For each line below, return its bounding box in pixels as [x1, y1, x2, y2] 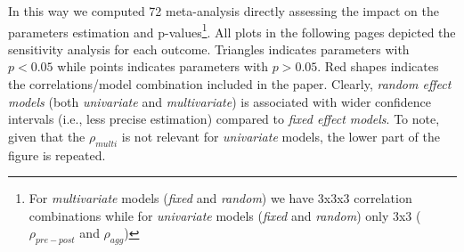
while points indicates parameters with [57, 57, 269, 76]
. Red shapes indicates [317, 57, 439, 76]
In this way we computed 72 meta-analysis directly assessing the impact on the [8, 2, 439, 20]
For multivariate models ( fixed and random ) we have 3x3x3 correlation [28, 189, 412, 207]
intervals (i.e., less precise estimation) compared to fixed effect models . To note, [8, 110, 440, 128]
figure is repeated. [8, 145, 106, 164]
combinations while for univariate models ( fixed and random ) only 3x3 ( [28, 206, 421, 224]
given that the [8, 126, 85, 145]
